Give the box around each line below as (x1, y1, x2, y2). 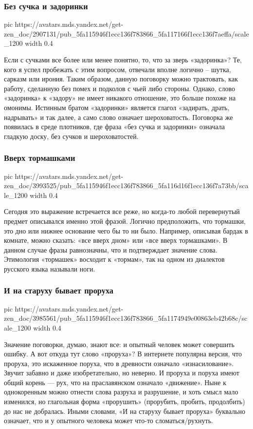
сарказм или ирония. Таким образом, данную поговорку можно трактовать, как (4, 74, 238, 84)
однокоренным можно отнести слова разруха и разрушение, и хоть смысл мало (4, 387, 238, 397)
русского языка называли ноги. (4, 263, 95, 273)
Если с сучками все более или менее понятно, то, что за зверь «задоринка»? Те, (4, 55, 242, 64)
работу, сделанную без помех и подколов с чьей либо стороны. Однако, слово (4, 83, 235, 93)
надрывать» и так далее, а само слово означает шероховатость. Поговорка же (4, 112, 233, 122)
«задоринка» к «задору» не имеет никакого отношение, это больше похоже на (4, 93, 236, 103)
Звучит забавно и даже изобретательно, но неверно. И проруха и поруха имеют (4, 368, 239, 378)
